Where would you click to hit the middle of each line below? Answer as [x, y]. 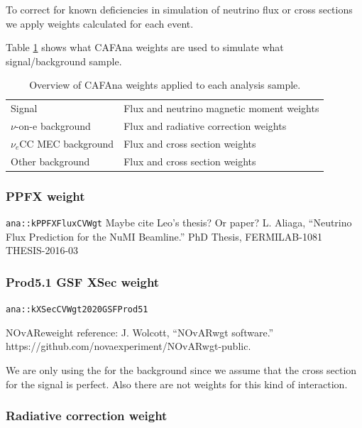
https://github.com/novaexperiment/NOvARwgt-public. [128, 346]
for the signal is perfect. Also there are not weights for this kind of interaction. [177, 384]
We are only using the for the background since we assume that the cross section [181, 369]
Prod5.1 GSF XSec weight [83, 281]
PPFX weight [45, 196]
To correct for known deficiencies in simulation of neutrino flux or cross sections [179, 9]
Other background [50, 161]
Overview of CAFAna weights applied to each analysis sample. [165, 85]
